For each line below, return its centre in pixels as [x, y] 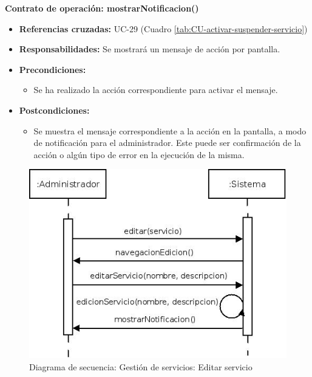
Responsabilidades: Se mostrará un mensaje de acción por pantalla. [150, 49]
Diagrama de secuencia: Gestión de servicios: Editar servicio [141, 366]
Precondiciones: [53, 69]
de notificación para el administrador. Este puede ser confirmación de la [167, 143]
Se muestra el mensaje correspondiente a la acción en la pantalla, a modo [170, 130]
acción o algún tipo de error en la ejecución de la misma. [139, 154]
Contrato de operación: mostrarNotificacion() [102, 8]
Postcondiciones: [54, 110]
